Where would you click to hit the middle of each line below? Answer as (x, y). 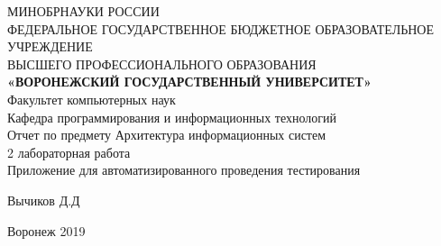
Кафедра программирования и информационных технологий (172, 117)
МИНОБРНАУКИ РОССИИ (83, 11)
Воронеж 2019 (46, 230)
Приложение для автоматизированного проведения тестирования (184, 170)
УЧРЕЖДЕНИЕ (50, 46)
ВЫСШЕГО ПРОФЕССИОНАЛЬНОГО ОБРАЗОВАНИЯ (162, 64)
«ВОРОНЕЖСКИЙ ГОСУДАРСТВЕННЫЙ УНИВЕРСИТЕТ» (189, 82)
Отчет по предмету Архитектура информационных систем (167, 135)
